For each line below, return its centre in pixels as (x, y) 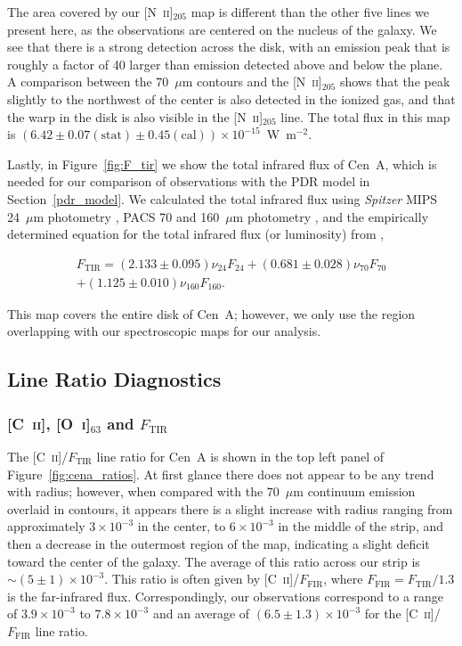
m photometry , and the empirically (331, 216)
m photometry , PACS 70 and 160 (126, 216)
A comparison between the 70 (88, 82)
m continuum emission (354, 491)
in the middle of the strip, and (361, 526)
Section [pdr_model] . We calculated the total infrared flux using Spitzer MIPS (223, 198)
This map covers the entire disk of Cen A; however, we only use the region (211, 313)
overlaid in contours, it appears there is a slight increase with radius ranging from (230, 508)
